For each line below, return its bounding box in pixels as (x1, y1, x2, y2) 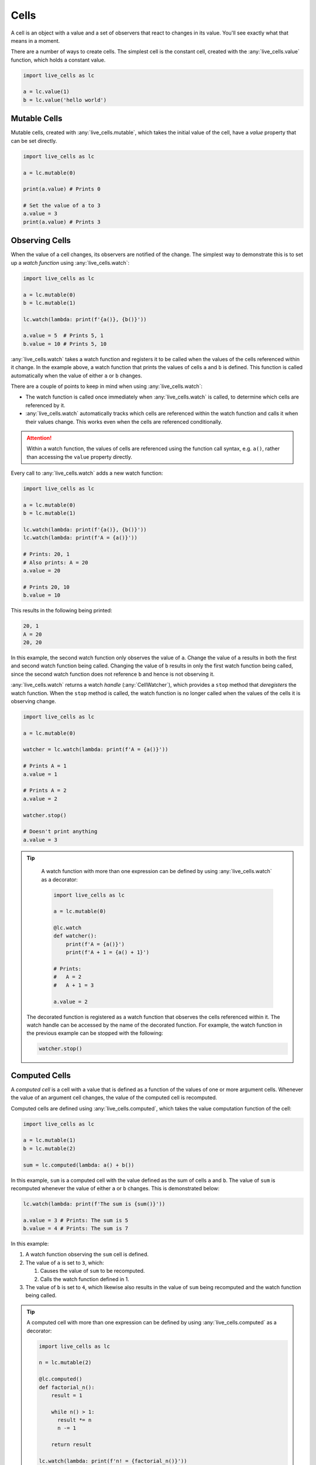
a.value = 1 (23, 771, 58, 778)
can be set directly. (11, 137, 57, 144)
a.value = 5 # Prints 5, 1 (23, 332, 104, 339)
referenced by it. (25, 401, 66, 408)
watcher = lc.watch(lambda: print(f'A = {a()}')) (23, 746, 169, 753)
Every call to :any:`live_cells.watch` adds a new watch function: (11, 469, 163, 477)
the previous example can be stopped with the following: (26, 1030, 163, 1037)
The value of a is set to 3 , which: (25, 1259, 105, 1266)
